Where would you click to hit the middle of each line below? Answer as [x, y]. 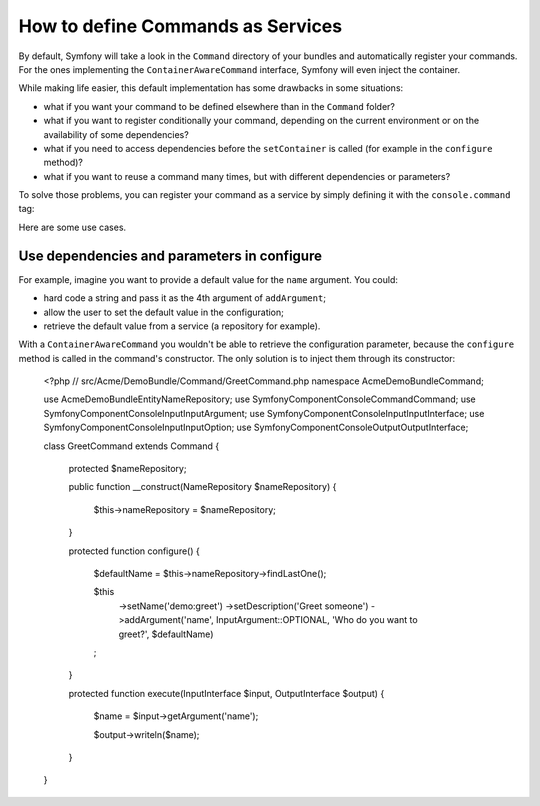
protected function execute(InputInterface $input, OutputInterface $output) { [226, 693]
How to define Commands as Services [180, 26]
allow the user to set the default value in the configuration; [164, 312]
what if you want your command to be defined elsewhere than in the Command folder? [219, 106]
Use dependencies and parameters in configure [170, 255]
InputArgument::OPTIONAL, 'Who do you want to [317, 620]
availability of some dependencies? [116, 134]
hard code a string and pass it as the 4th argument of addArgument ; [185, 298]
